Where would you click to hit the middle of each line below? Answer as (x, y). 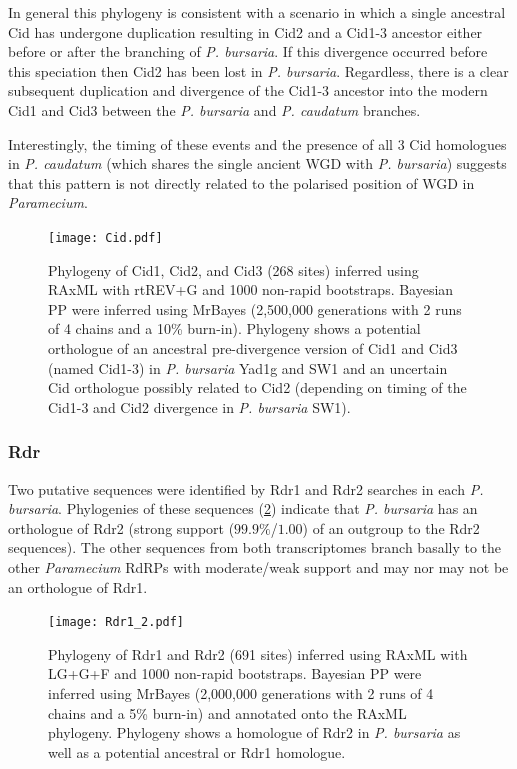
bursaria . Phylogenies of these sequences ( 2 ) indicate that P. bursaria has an (243, 508)
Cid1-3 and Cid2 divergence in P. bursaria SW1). (199, 406)
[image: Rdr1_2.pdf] (116, 622)
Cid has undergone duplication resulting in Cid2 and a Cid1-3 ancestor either (245, 31)
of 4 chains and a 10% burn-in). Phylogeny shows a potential (234, 328)
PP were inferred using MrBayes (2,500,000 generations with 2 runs (255, 308)
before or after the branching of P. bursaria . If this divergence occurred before (248, 51)
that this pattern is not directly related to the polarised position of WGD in (241, 182)
